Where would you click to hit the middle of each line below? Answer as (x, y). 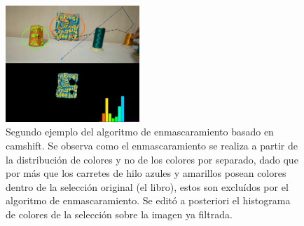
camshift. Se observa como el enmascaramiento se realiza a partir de (152, 145)
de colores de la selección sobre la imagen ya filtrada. (119, 214)
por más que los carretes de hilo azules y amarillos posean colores (146, 173)
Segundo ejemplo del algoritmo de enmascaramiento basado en (140, 132)
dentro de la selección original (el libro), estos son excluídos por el (147, 186)
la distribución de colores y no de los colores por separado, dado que (152, 159)
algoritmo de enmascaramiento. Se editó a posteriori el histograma (148, 200)
